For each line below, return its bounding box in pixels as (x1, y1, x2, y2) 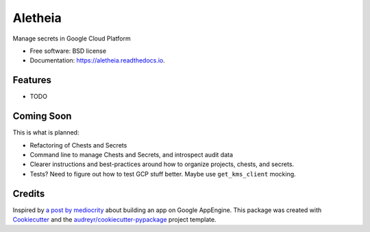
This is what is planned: (12, 128, 79, 137)
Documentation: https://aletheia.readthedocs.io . (29, 56, 166, 65)
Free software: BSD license (29, 47, 106, 55)
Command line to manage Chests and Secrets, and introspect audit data (29, 150, 233, 159)
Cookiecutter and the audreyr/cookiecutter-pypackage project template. (12, 216, 217, 223)
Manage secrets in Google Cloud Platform (12, 34, 131, 43)
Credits (12, 187, 45, 199)
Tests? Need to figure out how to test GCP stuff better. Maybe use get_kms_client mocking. (29, 170, 296, 178)
